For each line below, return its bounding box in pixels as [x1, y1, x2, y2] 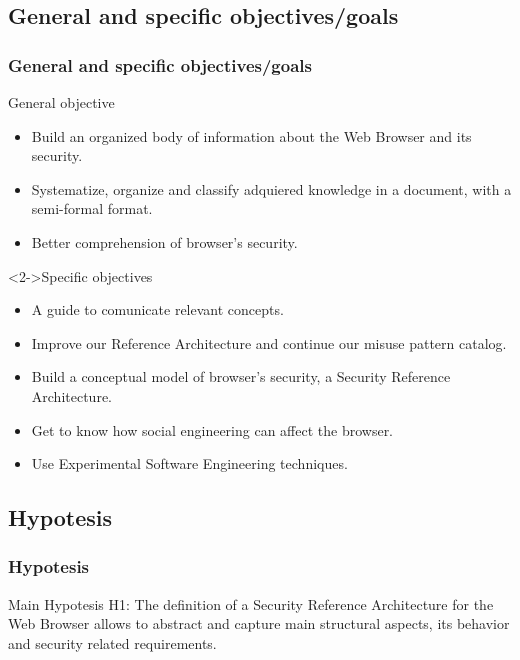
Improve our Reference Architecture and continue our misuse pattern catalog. [31, 332, 507, 353]
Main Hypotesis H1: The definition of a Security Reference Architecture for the [8, 593, 494, 614]
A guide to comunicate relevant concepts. [31, 299, 284, 320]
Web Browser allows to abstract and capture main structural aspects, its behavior [8, 613, 510, 634]
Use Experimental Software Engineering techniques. [31, 453, 348, 474]
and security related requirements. [8, 632, 217, 653]
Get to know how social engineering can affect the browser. [31, 419, 394, 440]
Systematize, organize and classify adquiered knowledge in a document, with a [31, 178, 512, 199]
